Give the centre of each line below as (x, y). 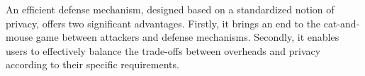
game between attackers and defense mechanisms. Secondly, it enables (187, 37)
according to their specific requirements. (92, 64)
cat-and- (342, 23)
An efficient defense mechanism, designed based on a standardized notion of (170, 9)
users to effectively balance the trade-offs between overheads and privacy (163, 50)
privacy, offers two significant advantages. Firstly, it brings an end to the (163, 23)
